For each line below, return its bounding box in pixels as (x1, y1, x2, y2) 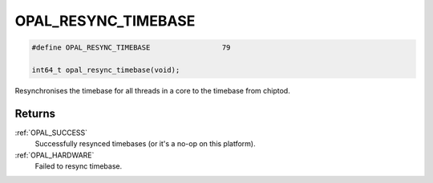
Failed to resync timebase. (34, 161, 123, 171)
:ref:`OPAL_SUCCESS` (14, 128, 88, 137)
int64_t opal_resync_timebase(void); (31, 65, 180, 74)
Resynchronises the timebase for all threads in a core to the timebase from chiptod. (14, 86, 290, 95)
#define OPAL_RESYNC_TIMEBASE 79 (31, 43, 231, 52)
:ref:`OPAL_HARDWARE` (14, 150, 95, 160)
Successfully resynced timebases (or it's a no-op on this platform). (34, 139, 256, 149)
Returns (14, 106, 56, 120)
